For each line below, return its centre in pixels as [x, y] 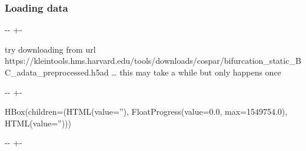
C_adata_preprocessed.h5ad [57, 72]
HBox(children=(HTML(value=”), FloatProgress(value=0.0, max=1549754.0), [146, 111]
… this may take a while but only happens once [196, 72]
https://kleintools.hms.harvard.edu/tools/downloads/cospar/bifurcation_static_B [153, 61]
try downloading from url [50, 49]
